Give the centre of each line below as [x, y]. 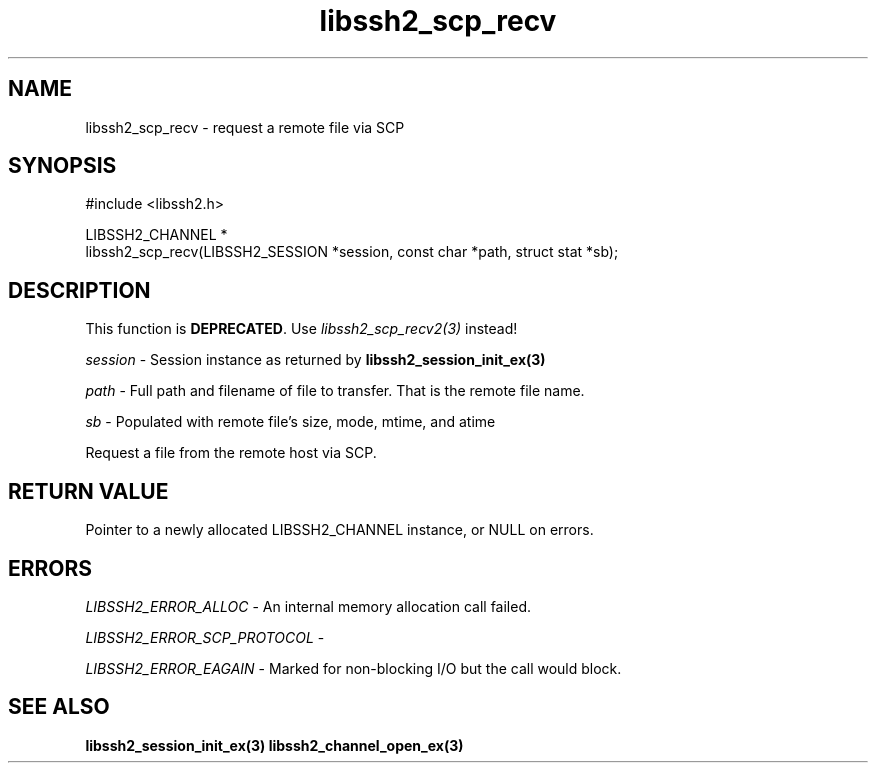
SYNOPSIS [62, 166]
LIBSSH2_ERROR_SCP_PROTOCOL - [205, 637]
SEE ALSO [59, 707]
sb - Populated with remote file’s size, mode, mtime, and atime [290, 422]
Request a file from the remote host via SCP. [231, 453]
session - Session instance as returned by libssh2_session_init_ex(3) [315, 360]
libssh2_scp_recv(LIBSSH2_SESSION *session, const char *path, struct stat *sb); [352, 252]
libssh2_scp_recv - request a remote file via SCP [245, 127]
